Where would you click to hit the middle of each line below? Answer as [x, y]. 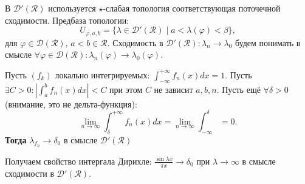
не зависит [173, 89]
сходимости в [30, 173]
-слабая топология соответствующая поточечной [192, 8]
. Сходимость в [135, 42]
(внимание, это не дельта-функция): [71, 104]
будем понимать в [268, 42]
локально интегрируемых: [102, 74]
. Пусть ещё [238, 89]
